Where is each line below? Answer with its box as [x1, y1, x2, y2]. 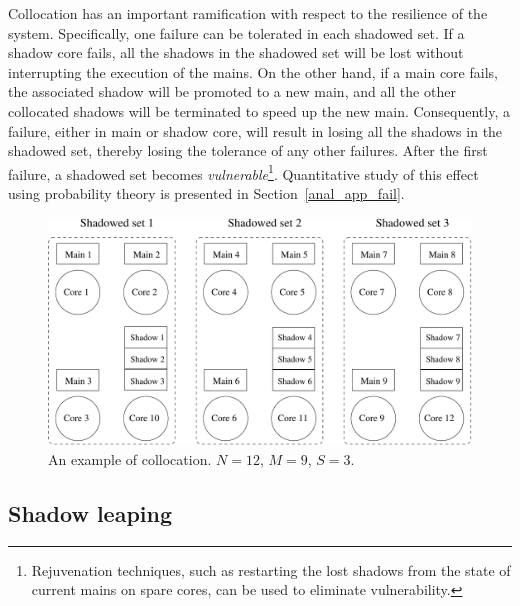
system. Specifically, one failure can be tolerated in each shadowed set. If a [8, 22, 465, 43]
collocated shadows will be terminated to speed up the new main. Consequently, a [8, 100, 510, 121]
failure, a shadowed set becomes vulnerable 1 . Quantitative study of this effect [8, 160, 479, 184]
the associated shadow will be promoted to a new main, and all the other [8, 81, 456, 102]
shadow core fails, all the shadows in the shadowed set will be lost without [8, 42, 464, 63]
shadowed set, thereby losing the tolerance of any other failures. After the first [8, 140, 488, 161]
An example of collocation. [48, 448, 212, 469]
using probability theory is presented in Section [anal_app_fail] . [8, 183, 405, 203]
